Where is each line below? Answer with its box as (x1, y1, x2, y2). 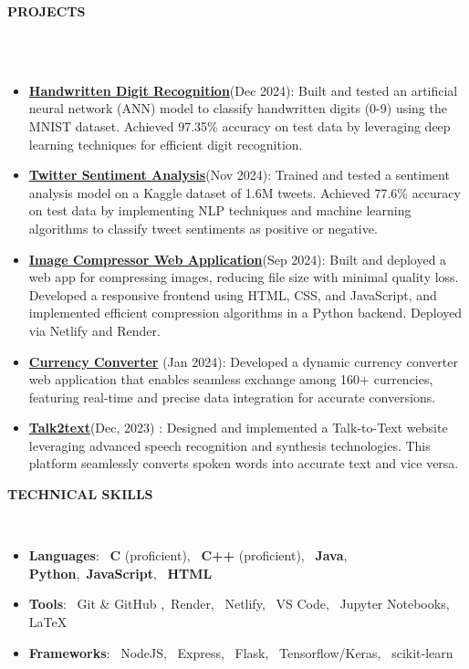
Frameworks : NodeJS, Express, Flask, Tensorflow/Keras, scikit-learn (28, 643, 453, 662)
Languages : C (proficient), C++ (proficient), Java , (28, 546, 348, 565)
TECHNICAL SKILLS (7, 485, 153, 504)
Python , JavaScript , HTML (28, 563, 213, 582)
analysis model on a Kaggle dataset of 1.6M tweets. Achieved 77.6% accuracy (28, 183, 461, 202)
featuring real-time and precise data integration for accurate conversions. (28, 387, 436, 406)
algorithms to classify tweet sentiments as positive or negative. (28, 218, 378, 237)
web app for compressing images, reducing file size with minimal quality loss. (28, 267, 459, 287)
